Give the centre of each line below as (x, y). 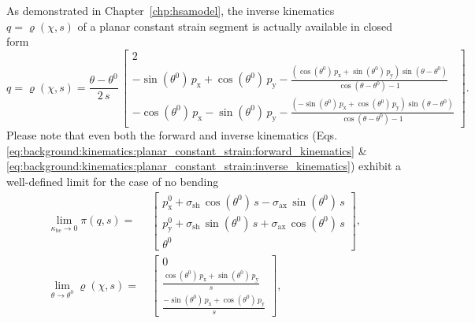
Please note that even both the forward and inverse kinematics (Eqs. (172, 135)
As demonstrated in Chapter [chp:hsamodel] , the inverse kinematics (171, 10)
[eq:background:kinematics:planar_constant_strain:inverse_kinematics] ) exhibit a (204, 166)
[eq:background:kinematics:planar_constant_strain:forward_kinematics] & (187, 150)
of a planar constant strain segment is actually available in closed (235, 26)
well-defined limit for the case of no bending (113, 181)
